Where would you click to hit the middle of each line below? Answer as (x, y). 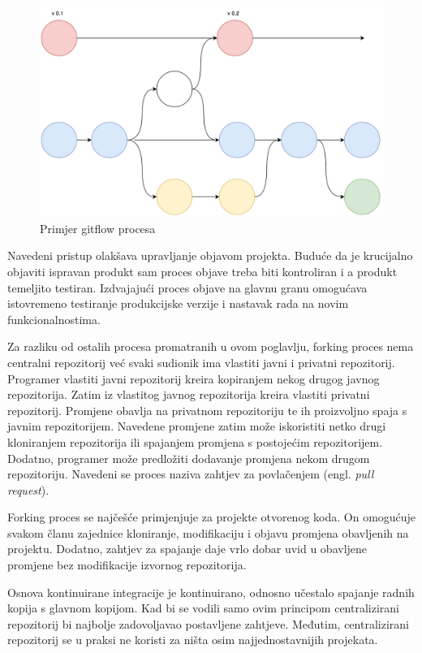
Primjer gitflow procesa (98, 228)
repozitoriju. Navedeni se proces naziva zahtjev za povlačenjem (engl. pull (191, 474)
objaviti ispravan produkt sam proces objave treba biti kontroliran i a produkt (202, 271)
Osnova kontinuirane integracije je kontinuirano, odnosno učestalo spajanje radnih (211, 592)
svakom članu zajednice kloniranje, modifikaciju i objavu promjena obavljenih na (208, 532)
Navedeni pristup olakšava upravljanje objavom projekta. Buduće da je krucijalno (210, 255)
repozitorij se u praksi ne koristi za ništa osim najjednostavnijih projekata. (193, 640)
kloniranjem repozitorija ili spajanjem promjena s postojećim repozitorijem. (195, 441)
